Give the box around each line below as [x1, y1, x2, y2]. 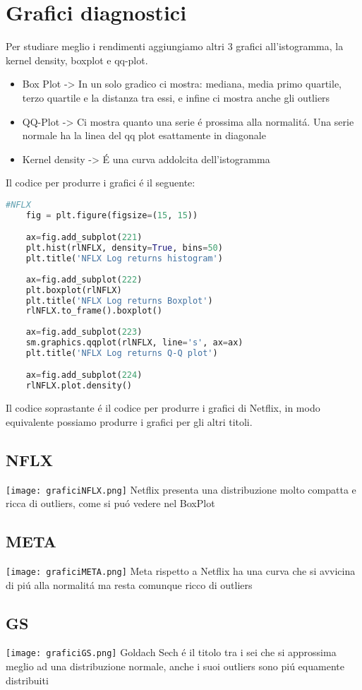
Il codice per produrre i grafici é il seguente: [6, 175, 195, 190]
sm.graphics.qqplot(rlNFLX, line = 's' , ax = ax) [25, 338, 243, 348]
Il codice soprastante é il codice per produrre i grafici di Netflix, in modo [6, 400, 320, 415]
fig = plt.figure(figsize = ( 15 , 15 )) [25, 210, 198, 220]
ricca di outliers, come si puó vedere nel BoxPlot [6, 496, 215, 511]
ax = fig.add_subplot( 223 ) [25, 327, 143, 338]
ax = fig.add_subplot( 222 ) [25, 274, 143, 285]
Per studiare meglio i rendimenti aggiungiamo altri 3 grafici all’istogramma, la [6, 39, 344, 54]
